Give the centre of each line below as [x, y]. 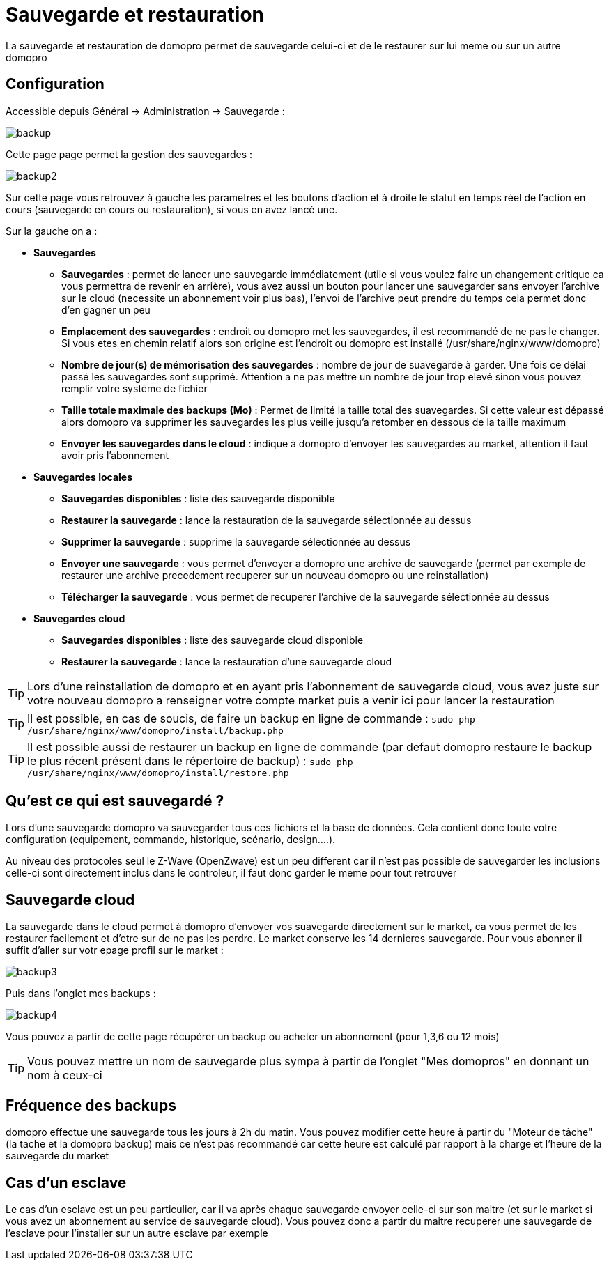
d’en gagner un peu [106, 309]
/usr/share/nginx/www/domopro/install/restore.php [158, 773]
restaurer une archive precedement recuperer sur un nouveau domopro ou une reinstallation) [275, 575]
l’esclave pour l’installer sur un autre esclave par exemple [137, 1233]
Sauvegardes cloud [79, 618]
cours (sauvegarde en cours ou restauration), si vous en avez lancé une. [172, 209]
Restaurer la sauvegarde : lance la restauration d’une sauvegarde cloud [227, 661]
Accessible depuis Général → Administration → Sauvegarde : [145, 111]
